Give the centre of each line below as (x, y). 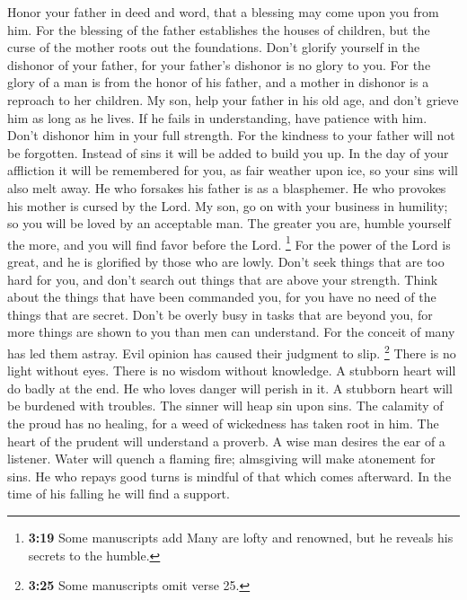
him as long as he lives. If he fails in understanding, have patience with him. (217, 117)
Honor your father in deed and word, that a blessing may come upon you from (223, 12)
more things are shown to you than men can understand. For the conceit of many (231, 332)
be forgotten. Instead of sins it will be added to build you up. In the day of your (228, 152)
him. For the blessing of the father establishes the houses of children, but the (219, 29)
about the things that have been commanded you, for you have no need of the (222, 297)
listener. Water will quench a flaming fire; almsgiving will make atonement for (221, 459)
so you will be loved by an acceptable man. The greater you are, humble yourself (229, 223)
